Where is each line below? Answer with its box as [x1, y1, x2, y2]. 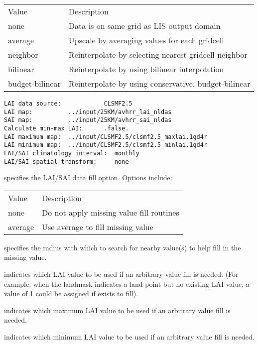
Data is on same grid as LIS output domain [68, 20, 221, 31]
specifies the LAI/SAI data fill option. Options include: [4, 172, 172, 183]
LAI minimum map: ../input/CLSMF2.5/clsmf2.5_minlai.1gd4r [4, 141, 208, 149]
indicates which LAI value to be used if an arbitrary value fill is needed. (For [4, 269, 239, 279]
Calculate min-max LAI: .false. [4, 124, 129, 132]
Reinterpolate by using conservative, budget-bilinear [68, 78, 251, 89]
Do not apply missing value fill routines [42, 206, 179, 218]
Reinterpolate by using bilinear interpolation [68, 63, 224, 75]
